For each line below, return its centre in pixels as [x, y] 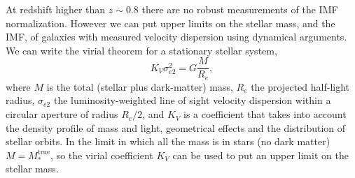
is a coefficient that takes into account [265, 114]
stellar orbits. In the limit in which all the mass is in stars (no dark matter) [168, 141]
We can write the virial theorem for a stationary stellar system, [141, 50]
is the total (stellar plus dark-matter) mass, [140, 86]
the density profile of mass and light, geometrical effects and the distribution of [176, 127]
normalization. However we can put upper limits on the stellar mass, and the [170, 23]
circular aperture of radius [62, 114]
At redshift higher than [56, 9]
